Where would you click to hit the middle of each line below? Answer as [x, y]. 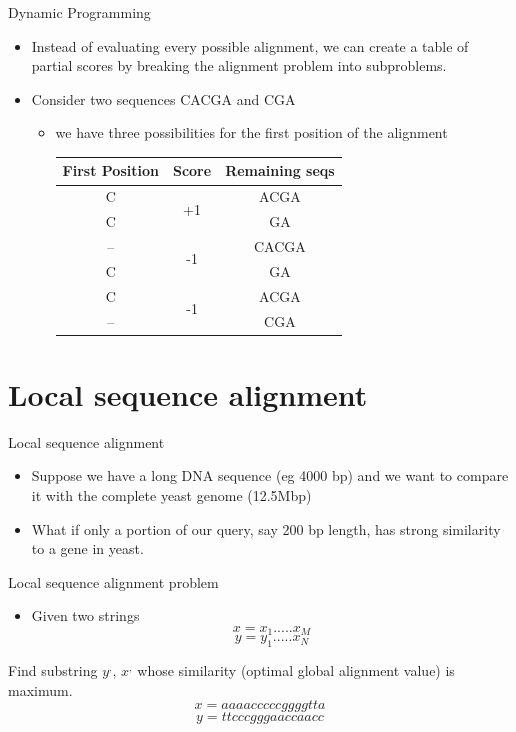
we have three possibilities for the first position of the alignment [251, 132]
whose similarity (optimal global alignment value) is [296, 670]
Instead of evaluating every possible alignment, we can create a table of [250, 45]
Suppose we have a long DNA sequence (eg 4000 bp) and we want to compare [270, 475]
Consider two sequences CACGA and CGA [163, 98]
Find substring [53, 670]
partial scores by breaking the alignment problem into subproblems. [239, 65]
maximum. [40, 689]
